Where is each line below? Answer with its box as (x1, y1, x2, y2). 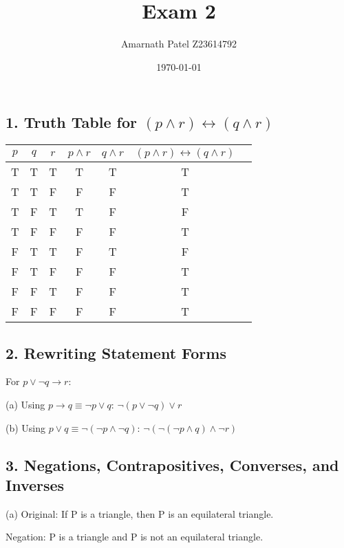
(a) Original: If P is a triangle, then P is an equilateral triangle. (6, 506, 274, 520)
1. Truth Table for (6, 111, 137, 133)
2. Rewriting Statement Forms (6, 342, 226, 363)
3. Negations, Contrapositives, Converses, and (6, 454, 339, 475)
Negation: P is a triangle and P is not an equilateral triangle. (6, 529, 264, 544)
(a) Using (6, 397, 45, 411)
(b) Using (6, 420, 46, 435)
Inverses (6, 474, 65, 495)
